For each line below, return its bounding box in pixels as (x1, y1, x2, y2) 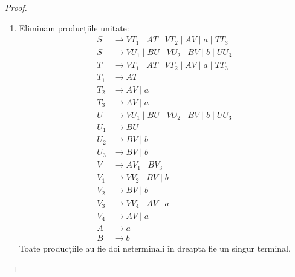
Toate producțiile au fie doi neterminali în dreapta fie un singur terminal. (19, 241, 291, 254)
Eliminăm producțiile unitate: (19, 21, 129, 34)
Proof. (5, 1, 27, 13)
